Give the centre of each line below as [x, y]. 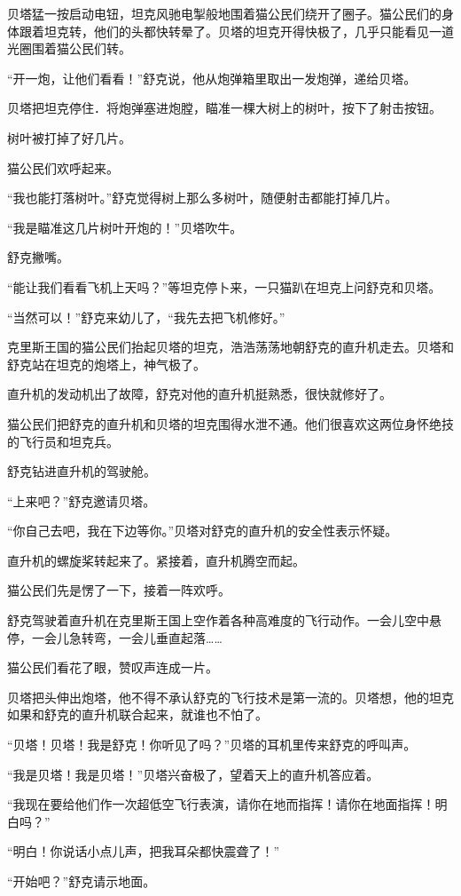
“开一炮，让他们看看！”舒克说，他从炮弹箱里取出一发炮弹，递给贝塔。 [212, 78]
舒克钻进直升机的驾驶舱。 [82, 471]
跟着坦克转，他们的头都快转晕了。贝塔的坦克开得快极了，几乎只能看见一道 [236, 31]
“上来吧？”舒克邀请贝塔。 [82, 500]
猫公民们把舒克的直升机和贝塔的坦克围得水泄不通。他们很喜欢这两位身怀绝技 [230, 423]
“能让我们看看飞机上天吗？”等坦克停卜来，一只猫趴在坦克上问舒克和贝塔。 [224, 286]
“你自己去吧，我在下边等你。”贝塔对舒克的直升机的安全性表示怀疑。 [203, 531]
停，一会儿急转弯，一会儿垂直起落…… [115, 637]
